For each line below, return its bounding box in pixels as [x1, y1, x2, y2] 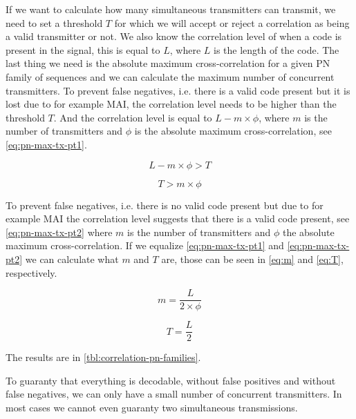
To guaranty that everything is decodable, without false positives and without [6, 373, 336, 387]
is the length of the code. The [214, 42, 339, 57]
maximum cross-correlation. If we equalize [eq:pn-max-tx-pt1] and [6, 238, 284, 253]
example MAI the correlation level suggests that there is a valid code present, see [6, 211, 350, 226]
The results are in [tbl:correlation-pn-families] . [6, 350, 201, 364]
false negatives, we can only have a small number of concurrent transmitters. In [6, 387, 342, 401]
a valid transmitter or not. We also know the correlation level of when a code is [6, 29, 342, 43]
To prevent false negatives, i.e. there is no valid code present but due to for [6, 197, 324, 212]
